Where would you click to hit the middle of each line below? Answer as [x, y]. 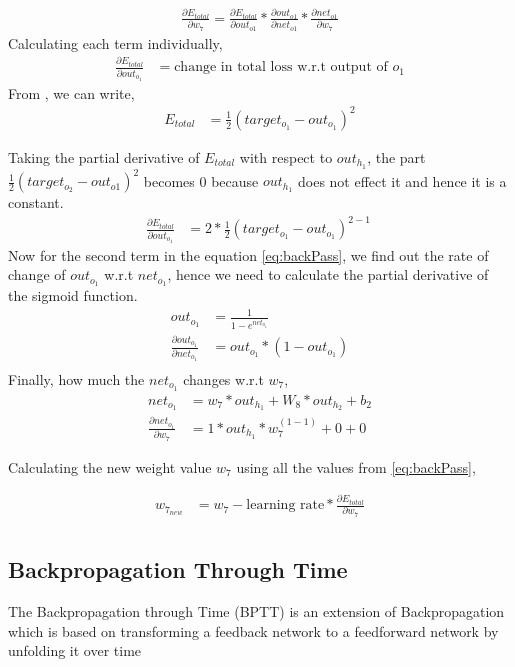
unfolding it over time [75, 650]
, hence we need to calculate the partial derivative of [328, 274]
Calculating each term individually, [115, 42]
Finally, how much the [76, 378]
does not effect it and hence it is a [402, 180]
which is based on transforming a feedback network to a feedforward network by [253, 630]
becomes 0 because [201, 180]
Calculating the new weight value [110, 466]
